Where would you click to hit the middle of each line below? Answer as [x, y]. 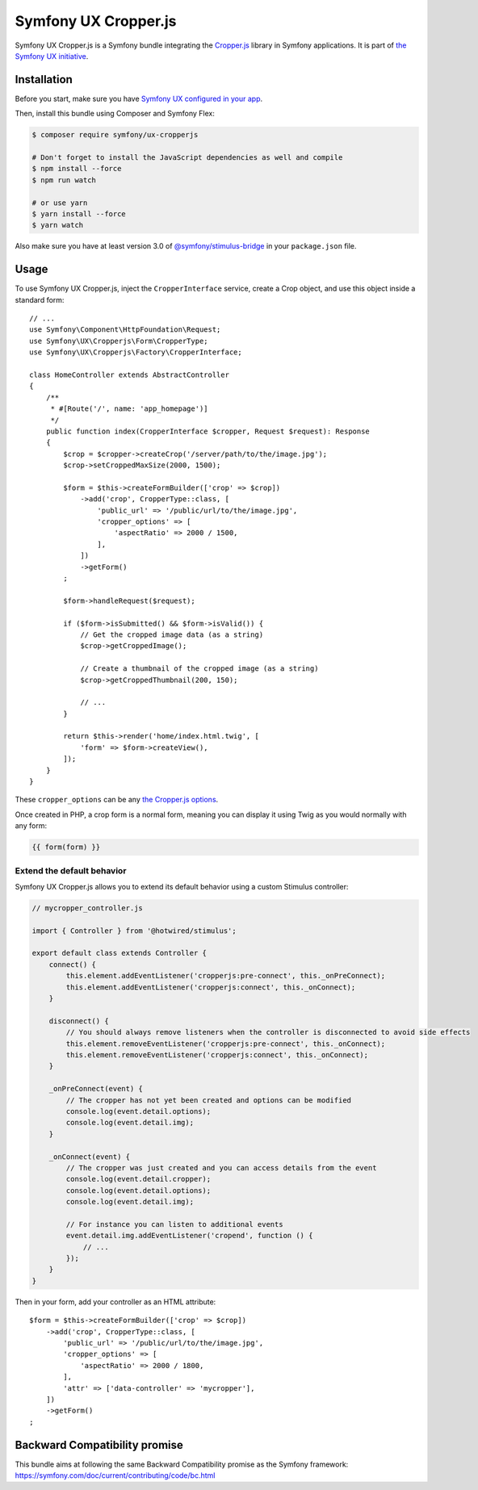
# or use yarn [60, 203]
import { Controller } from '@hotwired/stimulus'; [134, 931]
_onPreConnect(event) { [96, 1089]
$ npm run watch [64, 180]
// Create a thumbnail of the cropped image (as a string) [199, 669]
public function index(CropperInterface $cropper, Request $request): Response [208, 431]
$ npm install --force [77, 169]
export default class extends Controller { [119, 953]
